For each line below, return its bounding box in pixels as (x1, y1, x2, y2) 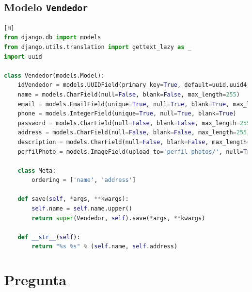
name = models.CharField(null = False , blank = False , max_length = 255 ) (17, 91, 240, 98)
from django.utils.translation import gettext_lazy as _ (4, 43, 191, 50)
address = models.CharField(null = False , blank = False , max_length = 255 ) (17, 129, 251, 136)
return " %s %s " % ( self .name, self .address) (31, 243, 178, 250)
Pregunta (4, 270, 67, 290)
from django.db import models (4, 34, 101, 41)
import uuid (4, 53, 42, 60)
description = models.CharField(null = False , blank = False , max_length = (17, 138, 251, 146)
